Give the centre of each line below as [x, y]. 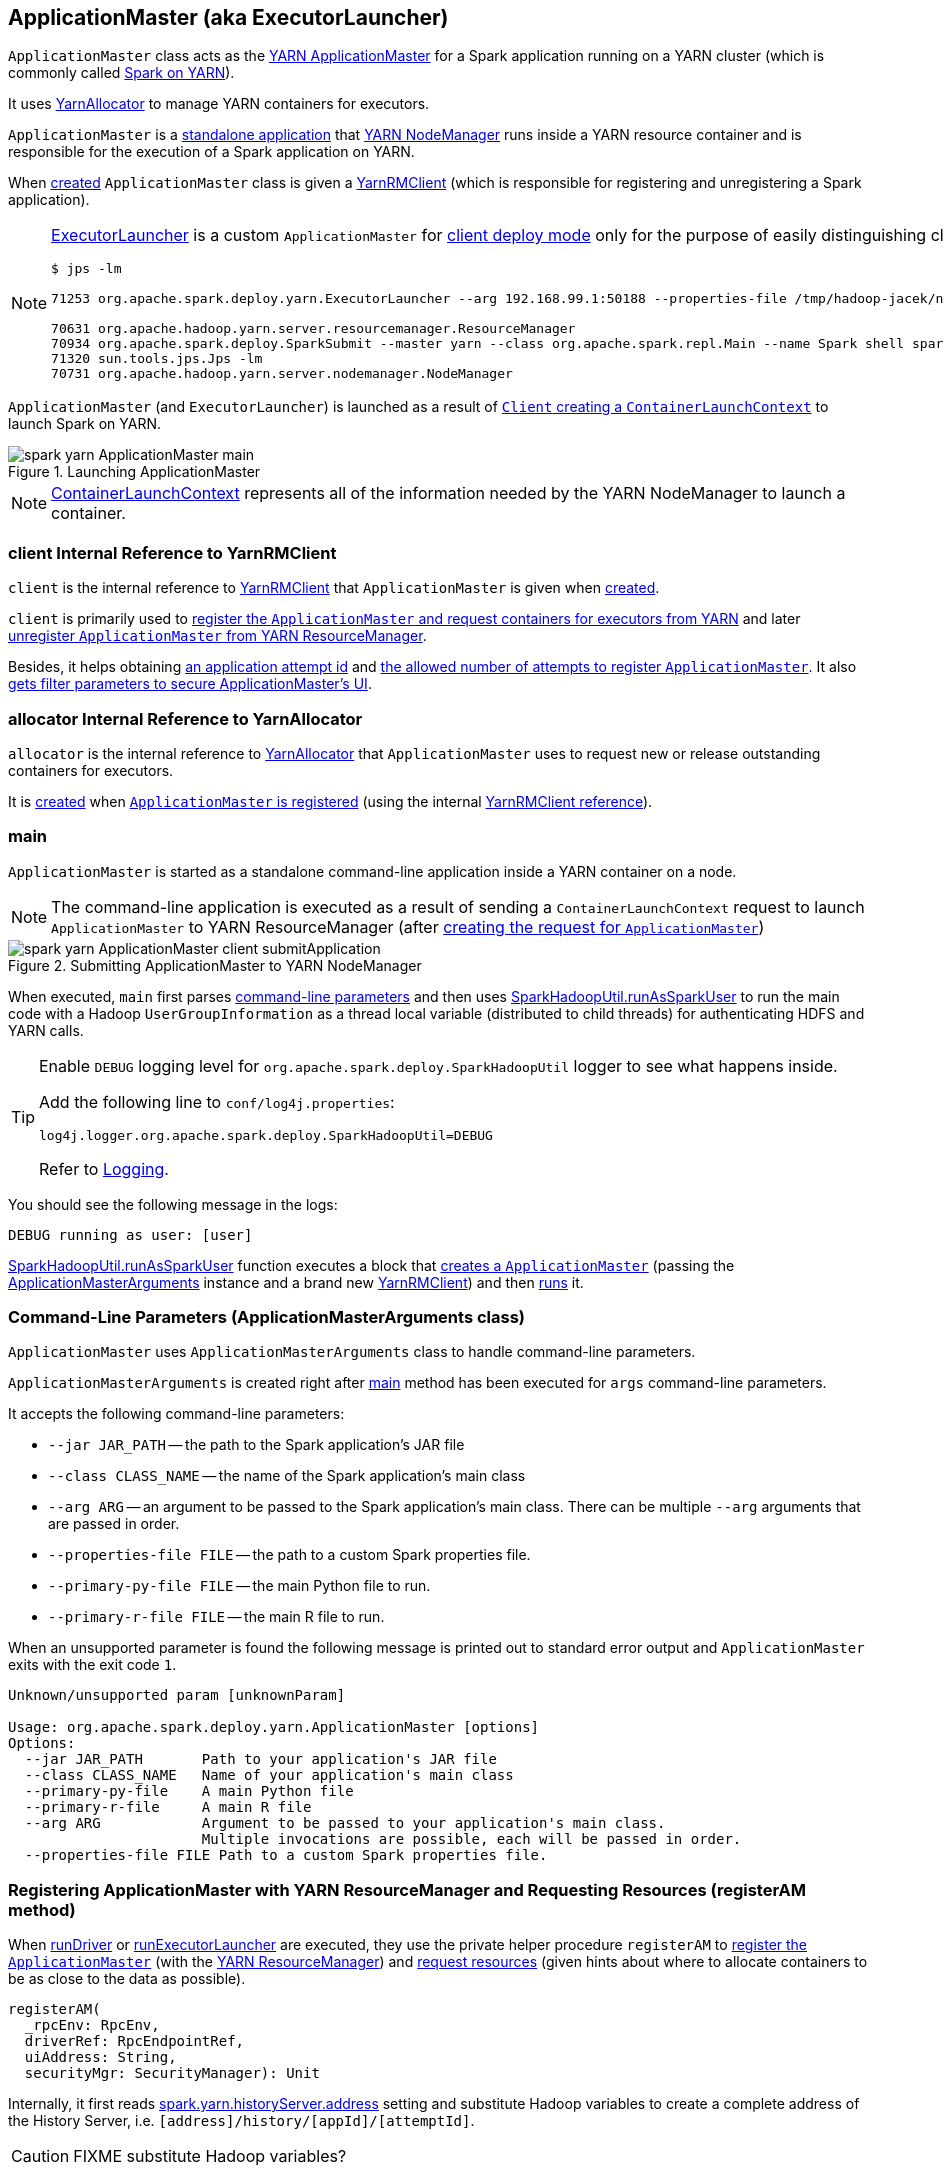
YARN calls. [46, 1030]
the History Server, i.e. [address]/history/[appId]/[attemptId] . [241, 2121]
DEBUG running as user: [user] [130, 1234]
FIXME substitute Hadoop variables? [210, 2156]
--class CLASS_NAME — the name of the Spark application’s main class [287, 1476]
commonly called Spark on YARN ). [121, 73]
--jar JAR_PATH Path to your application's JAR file [260, 1759]
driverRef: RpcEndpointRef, [134, 2041]
